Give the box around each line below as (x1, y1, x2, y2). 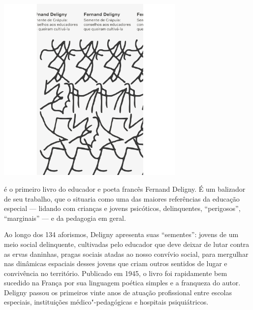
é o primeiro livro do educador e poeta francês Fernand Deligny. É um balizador (4, 183, 246, 194)
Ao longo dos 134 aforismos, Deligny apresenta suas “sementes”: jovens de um (4, 229, 239, 240)
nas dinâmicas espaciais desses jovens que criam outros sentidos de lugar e (4, 258, 227, 269)
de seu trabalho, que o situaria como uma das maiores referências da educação (4, 193, 240, 204)
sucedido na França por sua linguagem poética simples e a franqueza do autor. (4, 277, 241, 288)
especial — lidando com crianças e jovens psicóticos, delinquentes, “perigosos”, (4, 203, 241, 213)
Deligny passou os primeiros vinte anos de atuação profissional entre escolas (4, 287, 232, 297)
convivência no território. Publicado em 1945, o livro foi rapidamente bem (4, 268, 227, 278)
